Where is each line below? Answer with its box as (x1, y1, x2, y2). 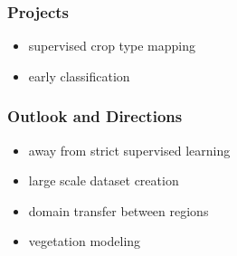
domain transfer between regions (28, 201, 209, 220)
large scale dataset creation (28, 171, 179, 190)
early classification (28, 66, 130, 85)
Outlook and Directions (7, 105, 183, 128)
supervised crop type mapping (28, 36, 195, 55)
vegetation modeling (28, 232, 141, 251)
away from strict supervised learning (28, 140, 231, 159)
